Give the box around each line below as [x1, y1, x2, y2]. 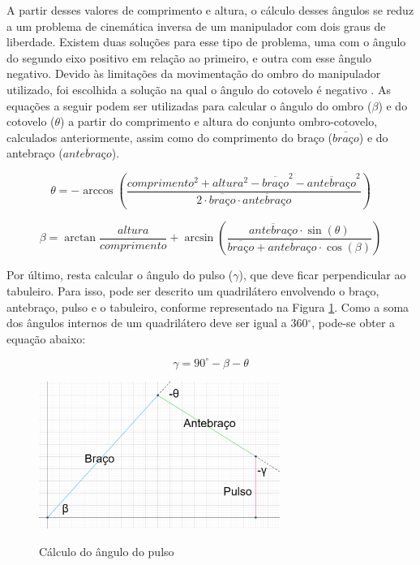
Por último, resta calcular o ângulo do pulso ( [6, 266, 234, 283]
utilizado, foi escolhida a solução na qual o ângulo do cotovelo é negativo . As [6, 80, 391, 97]
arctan [64, 232, 96, 244]
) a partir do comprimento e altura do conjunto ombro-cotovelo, [60, 113, 378, 130]
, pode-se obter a [311, 314, 396, 331]
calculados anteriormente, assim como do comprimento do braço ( [6, 128, 333, 145]
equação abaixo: [6, 330, 86, 347]
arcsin [184, 232, 214, 244]
